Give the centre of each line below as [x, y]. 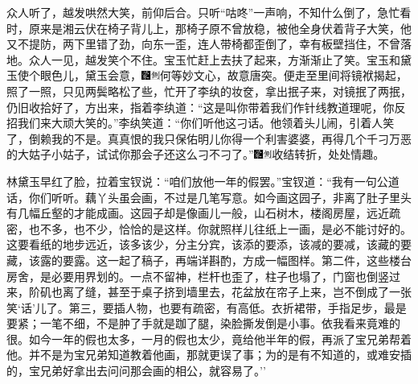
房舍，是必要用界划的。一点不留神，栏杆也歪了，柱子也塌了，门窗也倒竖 [198, 276]
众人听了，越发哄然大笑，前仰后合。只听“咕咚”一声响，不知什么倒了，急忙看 [209, 12]
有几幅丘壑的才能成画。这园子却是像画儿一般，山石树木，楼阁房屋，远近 [198, 213]
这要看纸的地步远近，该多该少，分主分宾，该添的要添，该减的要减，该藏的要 [209, 244]
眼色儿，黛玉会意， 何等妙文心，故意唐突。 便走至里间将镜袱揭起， [223, 75]
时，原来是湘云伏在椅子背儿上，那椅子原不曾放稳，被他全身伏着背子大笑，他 [209, 28]
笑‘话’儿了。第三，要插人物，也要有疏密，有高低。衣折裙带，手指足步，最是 [207, 307]
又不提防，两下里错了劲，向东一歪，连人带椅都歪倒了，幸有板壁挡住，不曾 [203, 44]
